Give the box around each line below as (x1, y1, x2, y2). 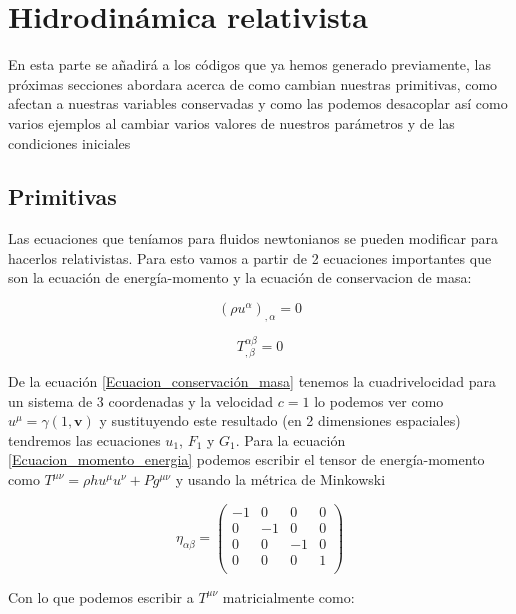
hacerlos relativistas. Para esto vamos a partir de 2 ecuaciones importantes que (8, 247, 492, 268)
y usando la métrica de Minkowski (175, 469, 386, 490)
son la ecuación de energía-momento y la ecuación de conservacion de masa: (8, 267, 472, 288)
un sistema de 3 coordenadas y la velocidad (8, 390, 274, 411)
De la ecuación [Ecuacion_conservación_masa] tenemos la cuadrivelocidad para (8, 371, 497, 392)
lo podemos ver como (314, 390, 444, 411)
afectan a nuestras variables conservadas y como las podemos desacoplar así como (8, 93, 508, 114)
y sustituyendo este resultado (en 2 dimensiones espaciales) (99, 410, 461, 431)
